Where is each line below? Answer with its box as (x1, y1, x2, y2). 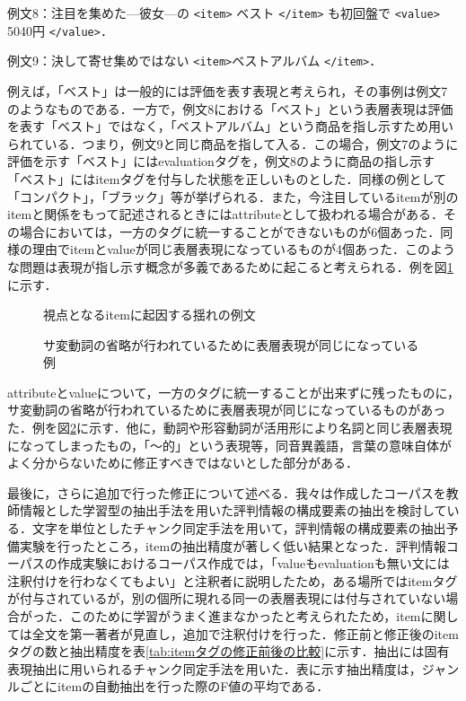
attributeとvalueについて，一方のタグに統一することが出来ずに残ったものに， (7, 382, 460, 401)
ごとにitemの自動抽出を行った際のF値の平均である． (19, 677, 330, 696)
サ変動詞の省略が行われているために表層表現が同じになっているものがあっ (7, 400, 446, 419)
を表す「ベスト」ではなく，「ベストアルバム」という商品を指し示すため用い (7, 117, 453, 136)
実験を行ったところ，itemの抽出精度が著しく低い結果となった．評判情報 (19, 536, 446, 555)
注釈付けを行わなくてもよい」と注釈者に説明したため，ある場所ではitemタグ (7, 571, 458, 590)
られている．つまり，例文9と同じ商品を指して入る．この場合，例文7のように (7, 134, 459, 153)
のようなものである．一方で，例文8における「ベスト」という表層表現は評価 (7, 99, 453, 118)
